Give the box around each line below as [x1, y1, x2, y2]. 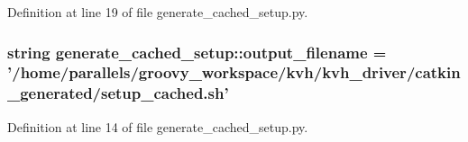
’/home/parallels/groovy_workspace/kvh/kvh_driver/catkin [7, 61, 461, 84]
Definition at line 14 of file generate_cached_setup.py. [7, 117, 308, 136]
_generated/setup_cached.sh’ [7, 82, 229, 104]
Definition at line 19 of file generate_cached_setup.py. [7, 3, 308, 21]
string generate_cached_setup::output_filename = [7, 40, 387, 63]
